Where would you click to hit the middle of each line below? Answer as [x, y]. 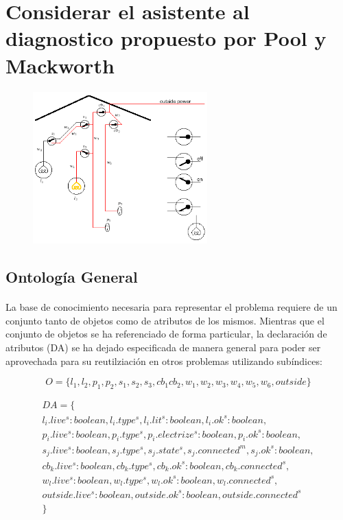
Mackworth [60, 65]
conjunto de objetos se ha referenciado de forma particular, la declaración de [166, 334]
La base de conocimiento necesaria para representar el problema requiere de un [171, 307]
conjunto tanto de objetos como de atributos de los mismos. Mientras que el [165, 320]
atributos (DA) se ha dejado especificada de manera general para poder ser [163, 347]
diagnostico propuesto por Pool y [166, 38]
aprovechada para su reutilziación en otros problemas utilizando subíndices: [164, 361]
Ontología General [72, 277]
